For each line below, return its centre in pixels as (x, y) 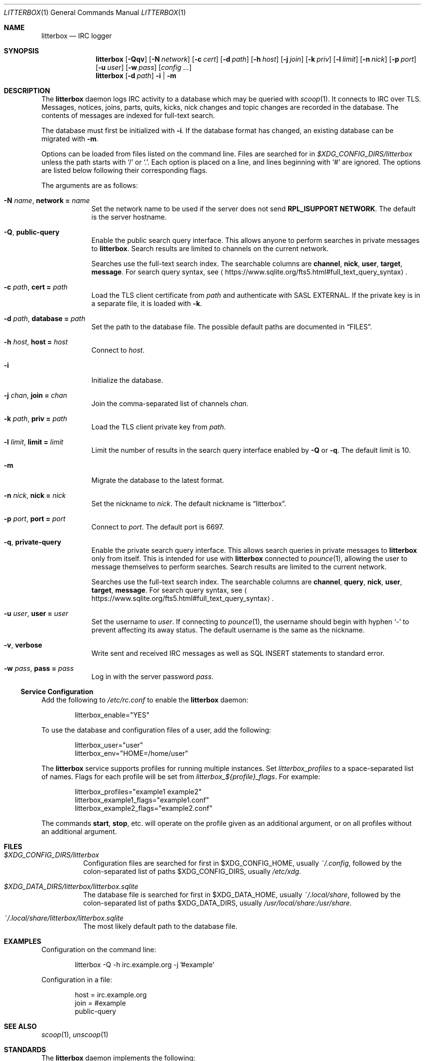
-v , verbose (23, 645)
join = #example (100, 1003)
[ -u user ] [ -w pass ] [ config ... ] (144, 67)
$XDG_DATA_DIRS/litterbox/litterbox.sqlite (71, 886)
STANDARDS (25, 1050)
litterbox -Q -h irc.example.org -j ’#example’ (145, 965)
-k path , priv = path (36, 419)
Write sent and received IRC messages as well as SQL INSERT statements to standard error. (238, 653)
